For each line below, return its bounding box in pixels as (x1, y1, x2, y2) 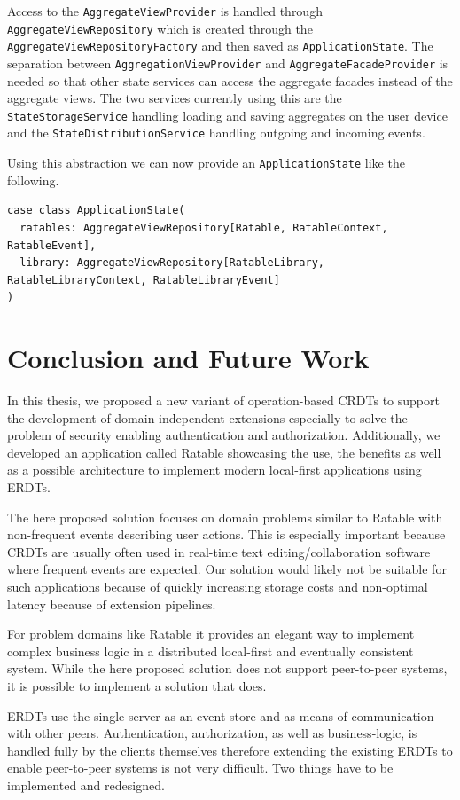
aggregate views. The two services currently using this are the (7, 89, 342, 107)
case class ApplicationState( (7, 204, 185, 217)
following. (7, 170, 59, 189)
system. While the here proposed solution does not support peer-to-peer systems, (7, 659, 448, 678)
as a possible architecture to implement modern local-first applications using (7, 460, 422, 479)
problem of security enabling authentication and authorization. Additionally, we (7, 426, 441, 444)
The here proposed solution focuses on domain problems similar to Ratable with (7, 507, 443, 526)
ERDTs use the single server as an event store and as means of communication (7, 706, 434, 725)
